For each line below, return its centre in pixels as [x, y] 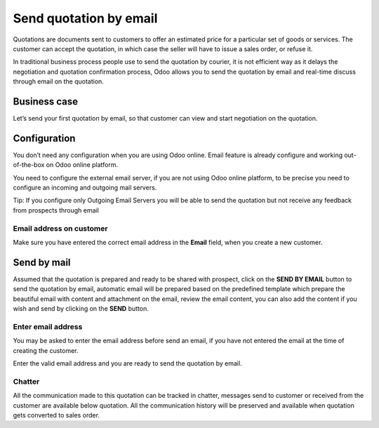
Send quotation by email [85, 18]
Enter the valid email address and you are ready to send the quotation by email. [127, 363]
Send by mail [42, 262]
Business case [46, 101]
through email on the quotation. [59, 81]
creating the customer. [46, 350]
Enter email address [48, 326]
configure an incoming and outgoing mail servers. [85, 188]
